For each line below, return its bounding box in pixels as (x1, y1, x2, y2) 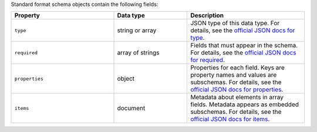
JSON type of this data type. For (190, 19, 280, 27)
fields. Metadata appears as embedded (190, 100, 299, 109)
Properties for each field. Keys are (190, 64, 285, 72)
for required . (190, 56, 225, 64)
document (117, 104, 146, 112)
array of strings (117, 48, 160, 57)
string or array (117, 26, 157, 34)
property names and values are (190, 71, 277, 79)
